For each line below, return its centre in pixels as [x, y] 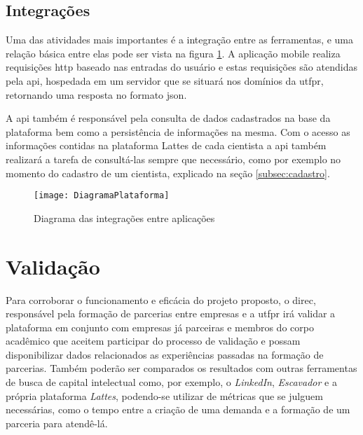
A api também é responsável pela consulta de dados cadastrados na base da [168, 118]
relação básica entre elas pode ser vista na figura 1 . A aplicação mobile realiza [173, 53]
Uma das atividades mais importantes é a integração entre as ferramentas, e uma [180, 40]
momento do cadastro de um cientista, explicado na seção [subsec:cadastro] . [168, 173]
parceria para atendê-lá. [57, 423]
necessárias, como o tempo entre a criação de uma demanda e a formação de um [178, 409]
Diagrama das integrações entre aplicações [124, 217]
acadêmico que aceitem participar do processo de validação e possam [153, 341]
